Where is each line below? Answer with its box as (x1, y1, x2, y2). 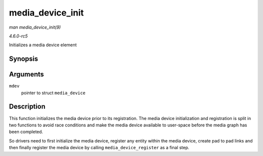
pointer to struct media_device (21, 90, 86, 96)
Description (9, 103, 46, 111)
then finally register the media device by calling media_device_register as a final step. (9, 145, 189, 151)
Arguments (9, 70, 44, 79)
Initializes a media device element (9, 42, 77, 48)
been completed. (9, 129, 43, 135)
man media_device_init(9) (9, 24, 61, 30)
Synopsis (9, 55, 38, 63)
